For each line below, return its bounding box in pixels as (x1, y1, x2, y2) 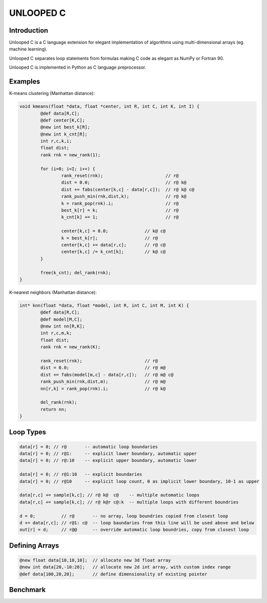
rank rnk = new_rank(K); (40, 344, 101, 350)
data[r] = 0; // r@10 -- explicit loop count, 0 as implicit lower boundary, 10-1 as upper (19, 478, 260, 484)
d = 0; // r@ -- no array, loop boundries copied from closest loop (19, 513, 228, 519)
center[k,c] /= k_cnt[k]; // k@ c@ (61, 249, 166, 255)
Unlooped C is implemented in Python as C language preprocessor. (9, 64, 146, 70)
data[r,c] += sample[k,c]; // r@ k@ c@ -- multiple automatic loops (19, 492, 200, 498)
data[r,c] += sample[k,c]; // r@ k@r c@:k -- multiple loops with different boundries (19, 499, 239, 505)
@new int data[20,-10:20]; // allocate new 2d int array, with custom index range (19, 564, 231, 570)
